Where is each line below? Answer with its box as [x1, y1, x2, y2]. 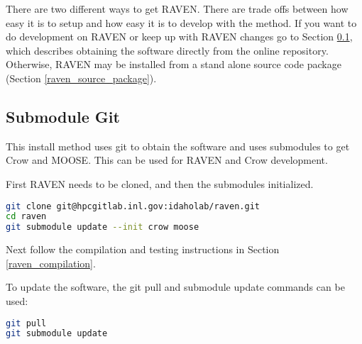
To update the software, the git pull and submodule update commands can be [6, 279, 345, 294]
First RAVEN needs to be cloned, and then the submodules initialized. [6, 176, 314, 191]
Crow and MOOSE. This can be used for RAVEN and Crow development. [6, 152, 328, 167]
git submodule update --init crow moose [6, 222, 199, 233]
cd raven [6, 211, 47, 222]
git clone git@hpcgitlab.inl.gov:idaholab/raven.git [6, 201, 260, 211]
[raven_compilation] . [6, 255, 96, 270]
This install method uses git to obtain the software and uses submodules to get [6, 138, 350, 153]
